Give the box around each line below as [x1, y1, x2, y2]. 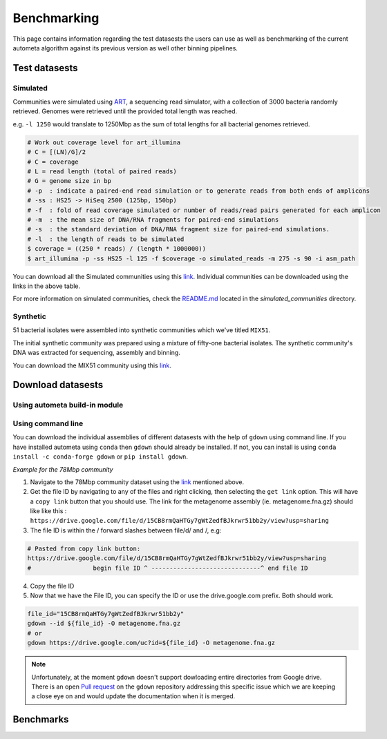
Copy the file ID [30, 582, 75, 590]
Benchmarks [12, 713, 69, 725]
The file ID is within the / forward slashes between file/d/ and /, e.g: [30, 526, 222, 535]
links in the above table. [12, 282, 81, 290]
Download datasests [12, 379, 104, 391]
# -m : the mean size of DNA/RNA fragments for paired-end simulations [27, 215, 279, 224]
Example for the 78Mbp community [12, 465, 113, 473]
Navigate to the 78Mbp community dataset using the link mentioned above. [30, 477, 245, 486]
